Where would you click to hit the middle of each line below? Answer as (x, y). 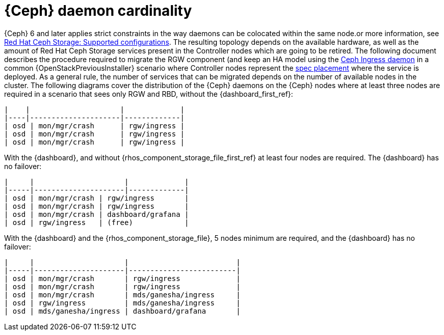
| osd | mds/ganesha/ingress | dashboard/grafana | (122, 311)
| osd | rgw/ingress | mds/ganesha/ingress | (122, 303)
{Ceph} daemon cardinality (98, 11)
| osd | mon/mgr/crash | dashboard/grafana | (97, 214)
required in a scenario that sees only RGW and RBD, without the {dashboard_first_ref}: (149, 94)
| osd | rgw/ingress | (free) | (97, 222)
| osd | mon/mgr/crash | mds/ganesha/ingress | (122, 295)
